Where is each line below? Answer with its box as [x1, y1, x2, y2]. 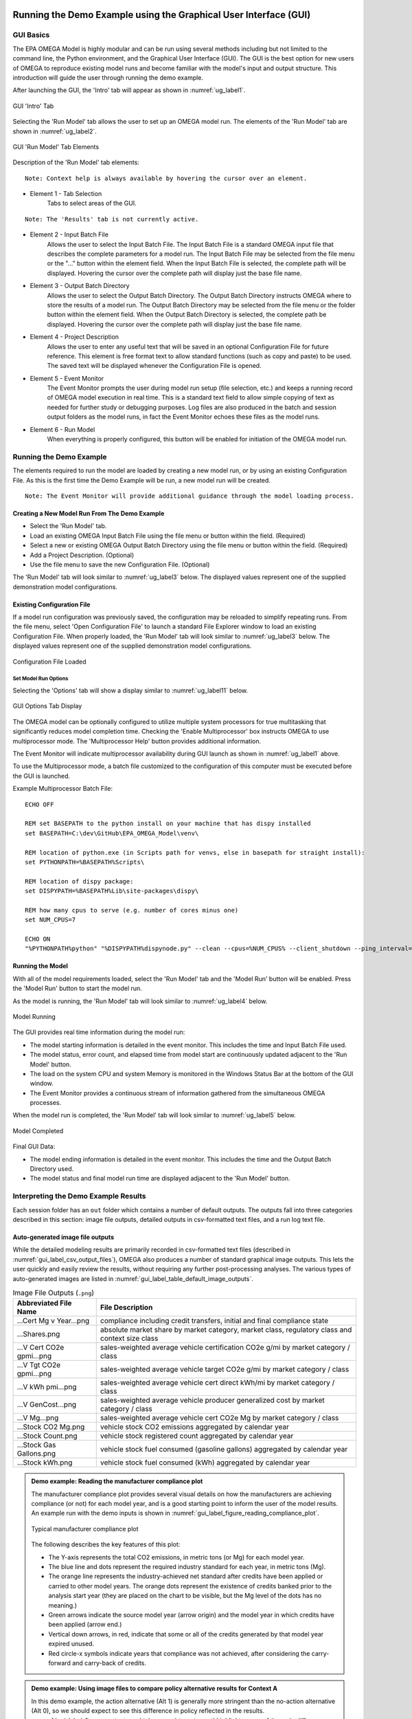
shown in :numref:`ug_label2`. [12, 127, 98, 135]
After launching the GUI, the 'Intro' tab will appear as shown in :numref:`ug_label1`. [12, 86, 246, 94]
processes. [30, 1099, 62, 1107]
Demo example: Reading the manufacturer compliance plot [31, 1477, 203, 1485]
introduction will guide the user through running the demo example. [12, 73, 204, 82]
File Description [100, 1303, 153, 1313]
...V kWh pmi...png [16, 1382, 77, 1392]
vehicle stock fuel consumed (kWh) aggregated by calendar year [100, 1458, 310, 1467]
